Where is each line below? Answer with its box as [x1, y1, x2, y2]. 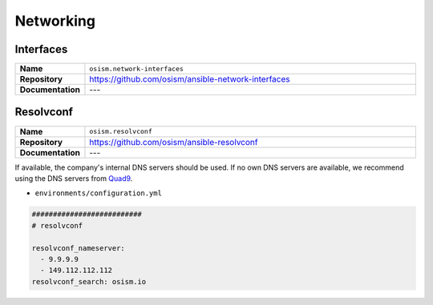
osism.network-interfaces [89, 64, 184, 73]
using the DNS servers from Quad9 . [14, 173, 133, 183]
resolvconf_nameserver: [31, 243, 126, 252]
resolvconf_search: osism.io [31, 277, 147, 286]
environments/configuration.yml [34, 189, 162, 198]
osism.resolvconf [89, 127, 152, 136]
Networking [14, 12, 96, 30]
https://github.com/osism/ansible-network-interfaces [89, 74, 290, 85]
